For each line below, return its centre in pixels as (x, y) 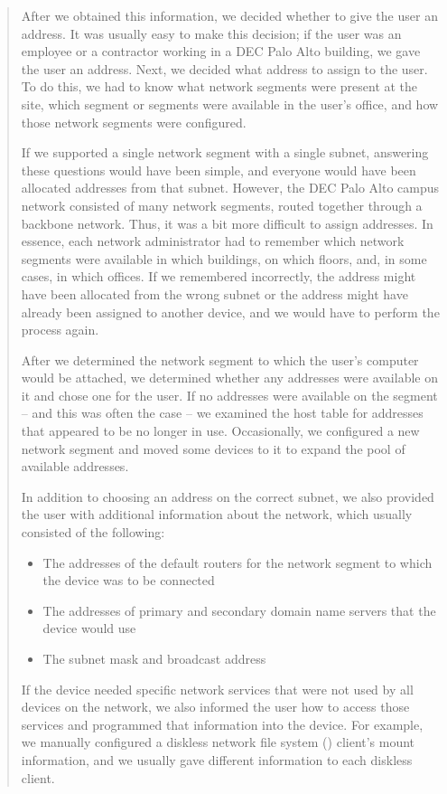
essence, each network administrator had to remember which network (213, 241)
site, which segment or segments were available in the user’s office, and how (230, 104)
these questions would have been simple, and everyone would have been (219, 170)
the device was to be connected (129, 580)
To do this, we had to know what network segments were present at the (219, 86)
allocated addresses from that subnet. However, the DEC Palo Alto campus (230, 188)
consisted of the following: (93, 532)
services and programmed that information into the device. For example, (222, 724)
